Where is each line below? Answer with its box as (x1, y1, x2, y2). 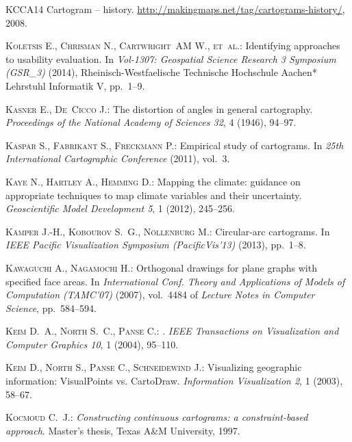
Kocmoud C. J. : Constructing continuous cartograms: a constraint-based (5, 410, 308, 424)
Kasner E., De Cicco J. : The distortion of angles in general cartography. (5, 101, 313, 116)
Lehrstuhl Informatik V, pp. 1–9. (5, 78, 145, 92)
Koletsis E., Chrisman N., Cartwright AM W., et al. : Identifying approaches (5, 38, 340, 53)
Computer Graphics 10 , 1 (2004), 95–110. (5, 337, 179, 351)
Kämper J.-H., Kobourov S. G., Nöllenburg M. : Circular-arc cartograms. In (5, 224, 330, 238)
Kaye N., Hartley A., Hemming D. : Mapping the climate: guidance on (5, 174, 301, 188)
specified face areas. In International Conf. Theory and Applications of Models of (5, 274, 345, 288)
